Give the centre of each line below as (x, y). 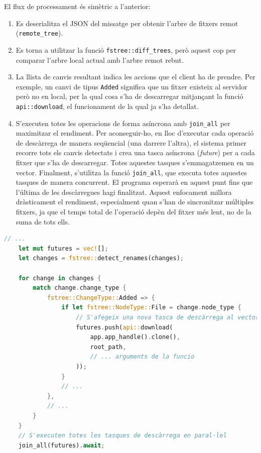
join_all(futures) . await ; (61, 445)
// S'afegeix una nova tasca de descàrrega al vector (168, 317)
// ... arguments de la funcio (142, 357)
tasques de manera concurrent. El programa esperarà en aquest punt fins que (134, 182)
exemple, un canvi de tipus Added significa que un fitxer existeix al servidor (132, 86)
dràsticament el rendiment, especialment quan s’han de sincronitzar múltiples (135, 202)
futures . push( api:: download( (124, 327)
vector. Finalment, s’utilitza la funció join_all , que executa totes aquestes (131, 172)
